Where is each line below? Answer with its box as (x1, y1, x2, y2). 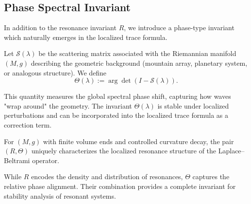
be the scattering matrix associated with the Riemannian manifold (38, 48, 236, 58)
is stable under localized (157, 100, 229, 111)
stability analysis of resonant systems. (4, 190, 116, 201)
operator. (32, 155, 59, 165)
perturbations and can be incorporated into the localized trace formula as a (4, 110, 229, 120)
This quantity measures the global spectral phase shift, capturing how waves (4, 91, 231, 101)
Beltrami (4, 155, 30, 165)
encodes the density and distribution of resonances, (31, 171, 183, 182)
